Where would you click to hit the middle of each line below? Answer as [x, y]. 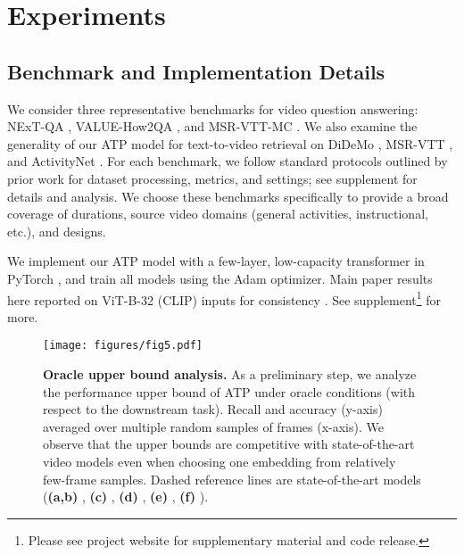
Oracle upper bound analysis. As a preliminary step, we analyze [230, 374]
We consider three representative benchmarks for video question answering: [213, 108]
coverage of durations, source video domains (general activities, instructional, [218, 214]
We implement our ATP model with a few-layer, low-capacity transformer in [216, 261]
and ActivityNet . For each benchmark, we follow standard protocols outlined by [228, 161]
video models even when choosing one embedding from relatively [220, 461]
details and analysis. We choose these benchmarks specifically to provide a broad [228, 196]
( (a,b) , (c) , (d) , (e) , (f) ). [126, 497]
